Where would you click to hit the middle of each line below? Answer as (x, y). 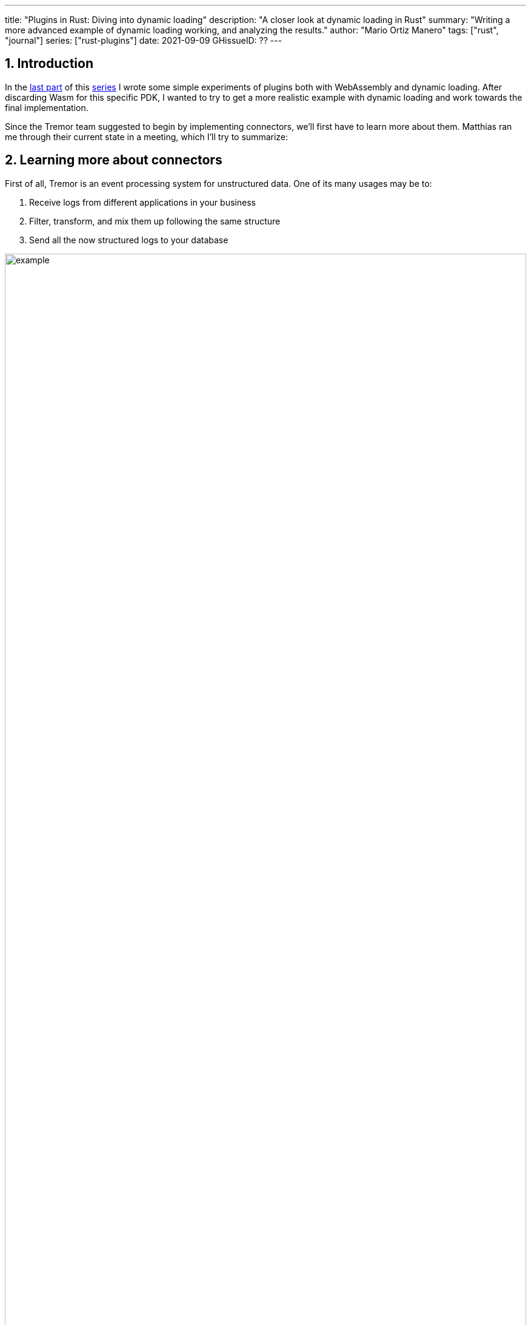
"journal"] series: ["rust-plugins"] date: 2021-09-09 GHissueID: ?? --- (144, 40)
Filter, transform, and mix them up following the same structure (155, 221)
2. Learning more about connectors (114, 160)
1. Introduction (49, 64)
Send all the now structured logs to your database (129, 240)
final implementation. (47, 107)
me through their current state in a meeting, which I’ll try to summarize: (147, 137)
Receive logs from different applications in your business (142, 202)
